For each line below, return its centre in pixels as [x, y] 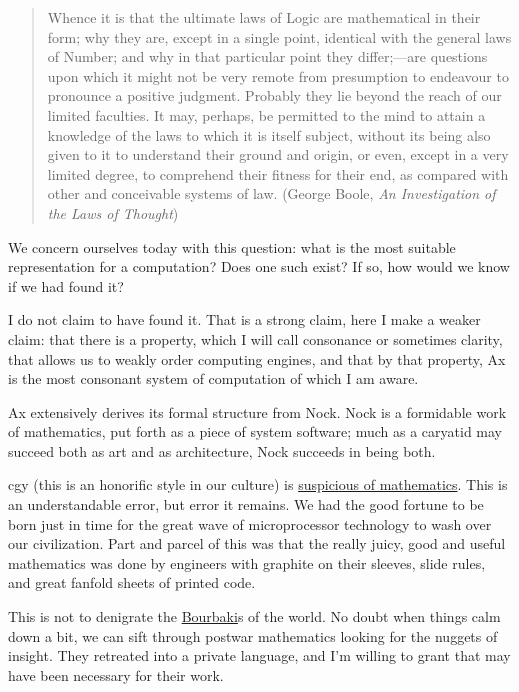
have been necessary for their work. [116, 674]
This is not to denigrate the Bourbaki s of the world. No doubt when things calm [254, 616]
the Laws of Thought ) [113, 212]
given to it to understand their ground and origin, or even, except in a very [278, 154]
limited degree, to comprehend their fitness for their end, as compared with [278, 173]
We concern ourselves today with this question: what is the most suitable [232, 246]
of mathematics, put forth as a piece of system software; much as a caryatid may [255, 431]
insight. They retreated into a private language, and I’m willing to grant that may [259, 655]
